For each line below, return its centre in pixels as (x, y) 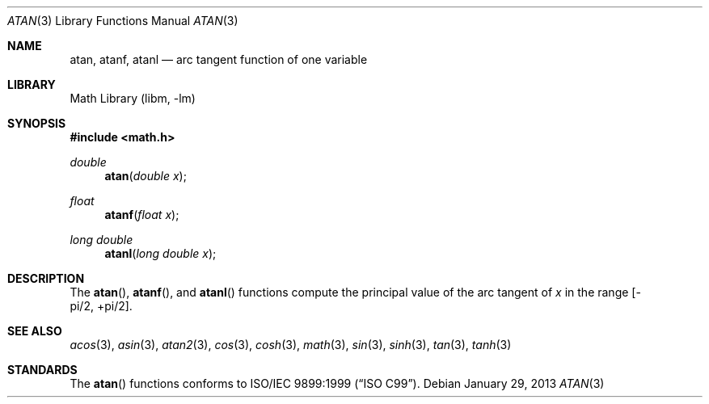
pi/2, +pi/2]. (101, 306)
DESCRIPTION (46, 278)
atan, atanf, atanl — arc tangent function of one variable (219, 59)
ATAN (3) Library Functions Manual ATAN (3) (123, 21)
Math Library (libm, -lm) (133, 98)
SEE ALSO (35, 331)
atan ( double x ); (146, 176)
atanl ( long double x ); (160, 253)
